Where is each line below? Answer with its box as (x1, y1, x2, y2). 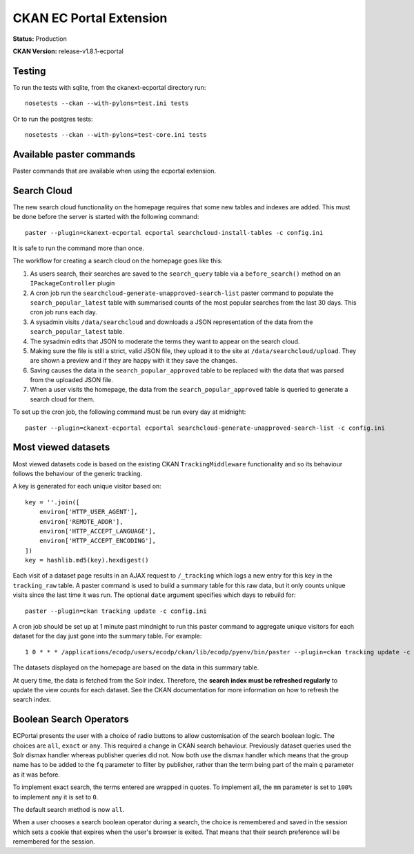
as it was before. (12, 770, 60, 779)
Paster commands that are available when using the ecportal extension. (12, 167, 217, 175)
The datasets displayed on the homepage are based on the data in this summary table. (12, 663, 259, 672)
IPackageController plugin (30, 279, 115, 287)
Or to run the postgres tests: (12, 115, 93, 123)
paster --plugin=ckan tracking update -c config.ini (25, 607, 207, 615)
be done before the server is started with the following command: (12, 213, 199, 221)
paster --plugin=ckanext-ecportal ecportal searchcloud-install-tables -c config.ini (25, 229, 324, 236)
